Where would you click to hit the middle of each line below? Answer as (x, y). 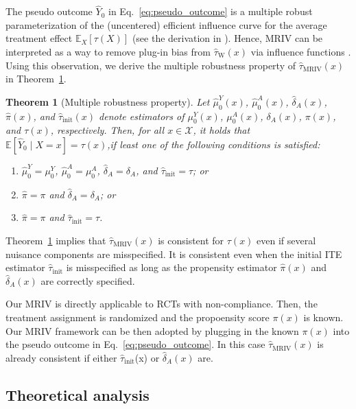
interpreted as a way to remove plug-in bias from (108, 51)
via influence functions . (301, 51)
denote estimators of (142, 116)
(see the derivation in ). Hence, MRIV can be (227, 38)
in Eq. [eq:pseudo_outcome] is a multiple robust (211, 11)
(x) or (147, 357)
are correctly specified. (88, 280)
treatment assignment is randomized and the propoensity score (138, 317)
